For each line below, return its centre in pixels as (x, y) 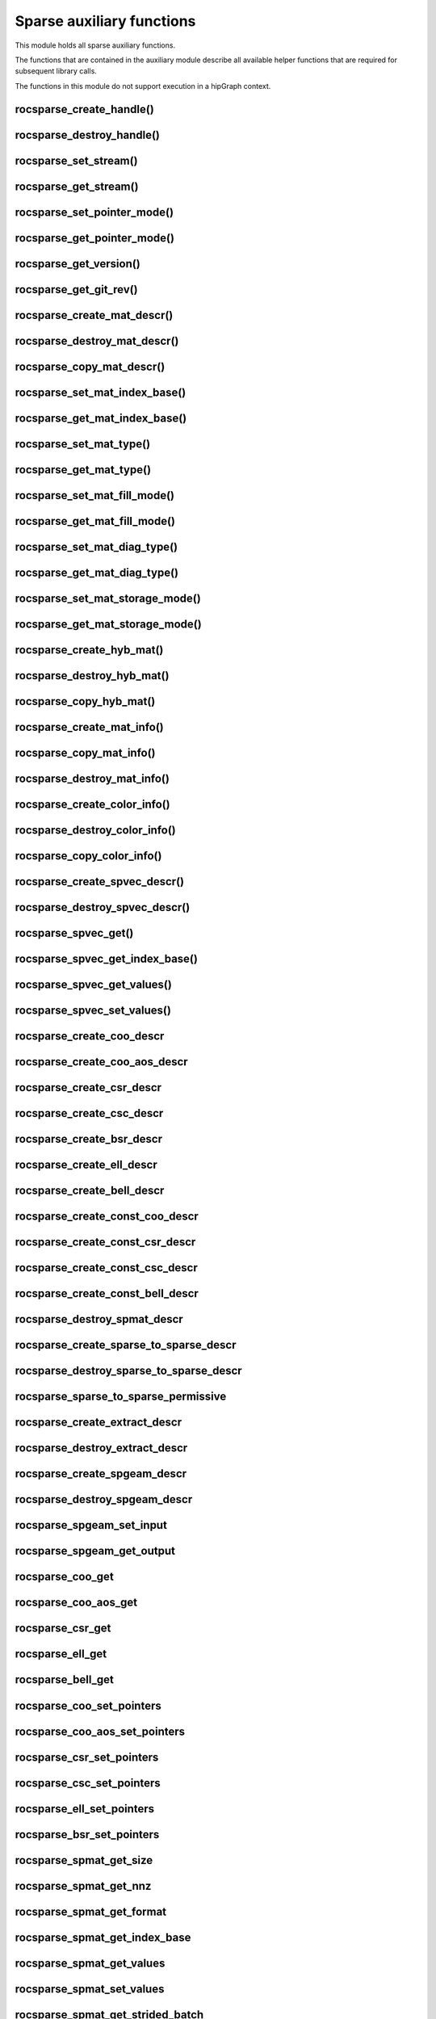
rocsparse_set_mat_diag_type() (96, 546)
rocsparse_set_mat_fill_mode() (95, 495)
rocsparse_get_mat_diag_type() (97, 572)
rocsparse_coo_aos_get (76, 1603)
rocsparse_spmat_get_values (90, 1963)
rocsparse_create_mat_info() (90, 727)
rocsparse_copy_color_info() (88, 856)
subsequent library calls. (56, 71)
